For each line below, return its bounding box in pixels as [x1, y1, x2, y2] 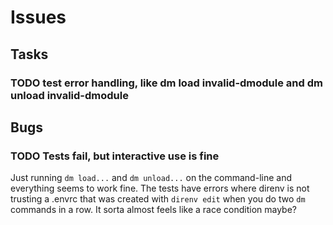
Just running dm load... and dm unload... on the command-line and [10, 172, 292, 184]
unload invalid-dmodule [10, 88, 129, 102]
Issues [10, 6, 67, 29]
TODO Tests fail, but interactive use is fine [10, 149, 220, 163]
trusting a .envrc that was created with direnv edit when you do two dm [10, 193, 306, 205]
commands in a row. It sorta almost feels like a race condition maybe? [10, 204, 297, 216]
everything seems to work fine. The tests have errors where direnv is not [10, 182, 310, 195]
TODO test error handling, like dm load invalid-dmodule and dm [10, 76, 323, 90]
